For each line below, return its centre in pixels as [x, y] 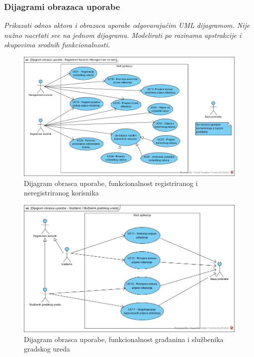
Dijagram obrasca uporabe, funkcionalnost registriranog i [111, 183]
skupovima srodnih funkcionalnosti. [57, 45]
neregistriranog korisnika [61, 193]
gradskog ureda [47, 349]
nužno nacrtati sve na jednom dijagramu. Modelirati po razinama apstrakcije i [123, 35]
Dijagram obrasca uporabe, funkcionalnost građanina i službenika [124, 339]
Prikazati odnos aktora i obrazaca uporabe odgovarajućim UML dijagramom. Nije [127, 25]
